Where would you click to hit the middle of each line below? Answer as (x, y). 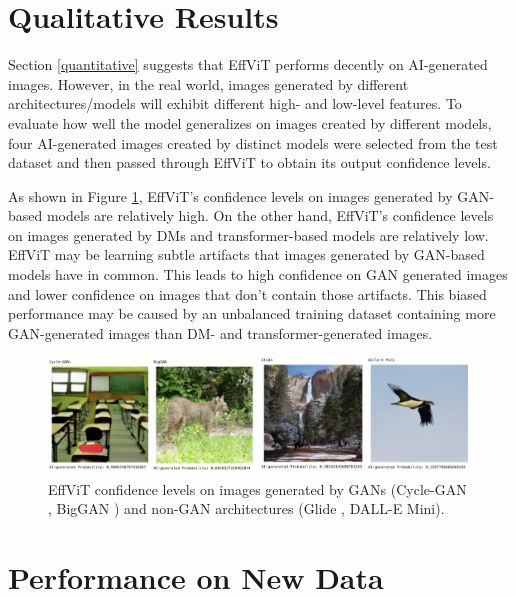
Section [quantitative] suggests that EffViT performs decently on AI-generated (248, 64)
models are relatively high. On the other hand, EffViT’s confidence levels (270, 215)
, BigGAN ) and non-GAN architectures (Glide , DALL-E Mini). (246, 508)
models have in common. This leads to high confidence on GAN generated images (258, 274)
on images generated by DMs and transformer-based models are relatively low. (248, 234)
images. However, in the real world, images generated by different (208, 83)
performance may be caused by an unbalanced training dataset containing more (252, 313)
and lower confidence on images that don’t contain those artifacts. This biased (247, 293)
